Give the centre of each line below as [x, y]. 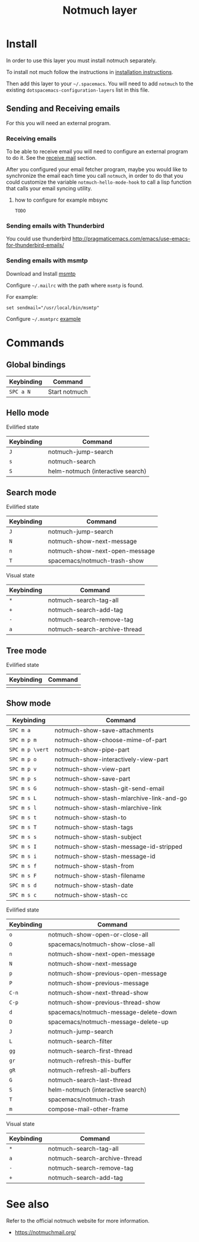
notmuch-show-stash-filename [100, 876]
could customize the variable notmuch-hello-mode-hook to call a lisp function [99, 182]
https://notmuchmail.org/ [45, 1232]
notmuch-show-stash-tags [94, 827]
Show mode [29, 704]
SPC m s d [23, 885]
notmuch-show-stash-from [94, 866]
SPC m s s [23, 837]
